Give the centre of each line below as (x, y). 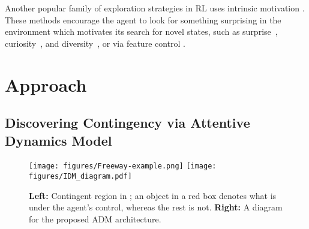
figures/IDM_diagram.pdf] (80, 176)
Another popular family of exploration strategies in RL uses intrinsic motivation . (155, 8)
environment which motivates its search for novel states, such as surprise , (141, 31)
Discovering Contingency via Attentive (127, 123)
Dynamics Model (58, 140)
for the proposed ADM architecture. (95, 219)
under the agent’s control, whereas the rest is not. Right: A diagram (156, 207)
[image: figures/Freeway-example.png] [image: (123, 166)
